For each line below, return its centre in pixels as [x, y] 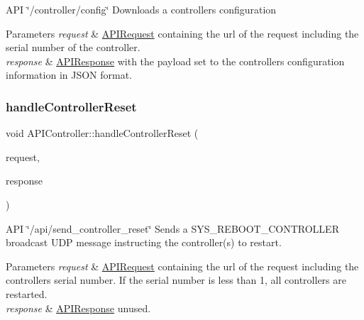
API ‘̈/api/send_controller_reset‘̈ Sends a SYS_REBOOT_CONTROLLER [172, 228]
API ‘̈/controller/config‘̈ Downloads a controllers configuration [141, 9]
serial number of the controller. [73, 47]
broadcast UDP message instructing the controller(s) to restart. [144, 242]
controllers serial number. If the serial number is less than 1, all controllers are [176, 280]
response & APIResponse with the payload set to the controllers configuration [175, 61]
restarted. [27, 293]
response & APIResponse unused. [78, 308]
